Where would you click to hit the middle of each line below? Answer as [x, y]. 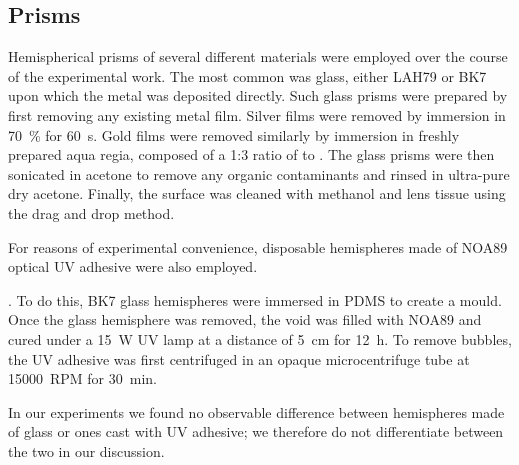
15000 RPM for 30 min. [83, 378]
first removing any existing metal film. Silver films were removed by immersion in [257, 114]
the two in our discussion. [86, 450]
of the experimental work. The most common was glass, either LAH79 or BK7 [247, 75]
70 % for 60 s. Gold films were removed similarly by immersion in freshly [234, 134]
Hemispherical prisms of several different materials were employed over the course [258, 56]
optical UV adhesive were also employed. [133, 266]
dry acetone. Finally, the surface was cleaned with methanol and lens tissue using [257, 193]
